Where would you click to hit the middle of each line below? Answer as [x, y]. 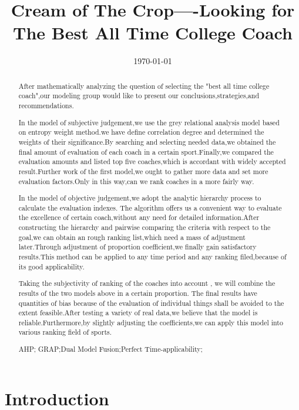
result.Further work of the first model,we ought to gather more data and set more [143, 171]
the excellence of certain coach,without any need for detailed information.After [139, 217]
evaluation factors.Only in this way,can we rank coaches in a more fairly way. [136, 181]
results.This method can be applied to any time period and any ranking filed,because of [152, 256]
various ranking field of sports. [65, 332]
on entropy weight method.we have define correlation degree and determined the [141, 132]
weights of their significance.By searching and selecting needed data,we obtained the [147, 141]
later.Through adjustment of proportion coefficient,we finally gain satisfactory [137, 247]
